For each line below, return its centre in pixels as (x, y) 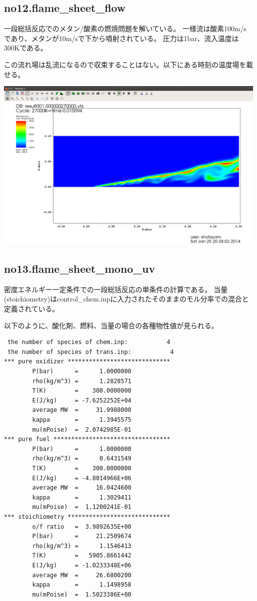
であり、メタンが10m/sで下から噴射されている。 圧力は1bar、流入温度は (121, 38)
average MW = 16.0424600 (82, 488)
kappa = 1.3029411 (82, 497)
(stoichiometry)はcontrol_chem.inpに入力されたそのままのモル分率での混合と (127, 299)
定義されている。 (32, 309)
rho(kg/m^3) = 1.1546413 (82, 546)
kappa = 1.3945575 (82, 420)
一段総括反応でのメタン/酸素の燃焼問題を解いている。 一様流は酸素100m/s (125, 28)
